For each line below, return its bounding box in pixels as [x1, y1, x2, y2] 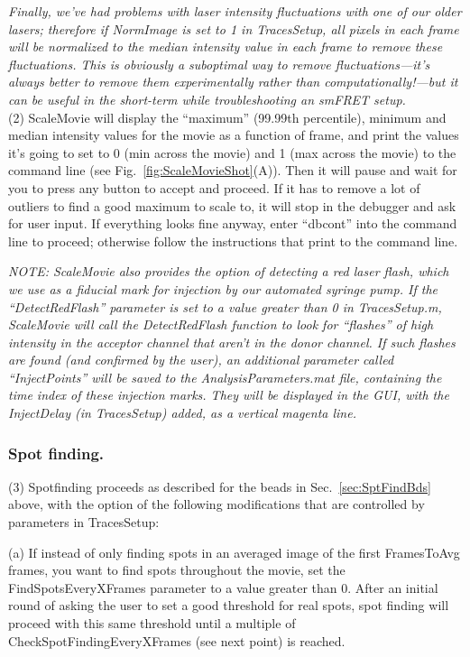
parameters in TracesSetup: [8, 513, 160, 532]
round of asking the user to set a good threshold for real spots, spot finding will [8, 596, 449, 615]
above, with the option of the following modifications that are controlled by [8, 495, 425, 514]
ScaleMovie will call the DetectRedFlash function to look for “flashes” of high [8, 315, 434, 334]
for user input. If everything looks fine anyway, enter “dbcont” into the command [8, 214, 457, 233]
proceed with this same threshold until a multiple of [8, 614, 296, 633]
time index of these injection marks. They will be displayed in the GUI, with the [8, 385, 449, 404]
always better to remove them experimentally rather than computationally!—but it [8, 72, 458, 91]
